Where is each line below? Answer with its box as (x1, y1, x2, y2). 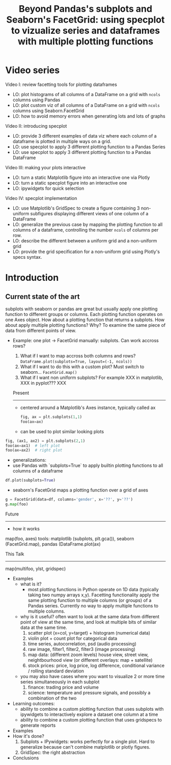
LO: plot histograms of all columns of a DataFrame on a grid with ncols (12, 91, 160, 97)
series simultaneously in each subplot (20, 679, 100, 685)
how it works (12, 525, 40, 532)
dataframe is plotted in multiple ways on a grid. (12, 138, 111, 144)
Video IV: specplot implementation (5, 195, 77, 201)
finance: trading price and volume (27, 684, 99, 690)
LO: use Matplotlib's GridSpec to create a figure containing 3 (12, 205, 140, 211)
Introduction (5, 272, 59, 284)
